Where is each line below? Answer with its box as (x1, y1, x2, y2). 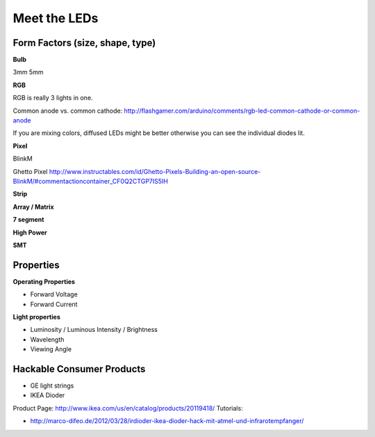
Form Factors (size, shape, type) (12, 37, 156, 49)
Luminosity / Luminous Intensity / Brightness (30, 326, 158, 334)
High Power (12, 228, 48, 237)
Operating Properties (12, 277, 76, 285)
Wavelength (30, 335, 65, 344)
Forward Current (30, 300, 78, 308)
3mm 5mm (12, 68, 44, 77)
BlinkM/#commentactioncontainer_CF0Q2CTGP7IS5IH (12, 177, 168, 185)
